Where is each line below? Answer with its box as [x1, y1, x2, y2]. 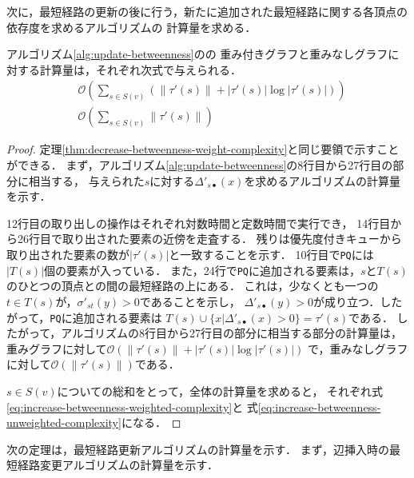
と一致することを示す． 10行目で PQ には [169, 246, 374, 262]
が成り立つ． [313, 293, 380, 309]
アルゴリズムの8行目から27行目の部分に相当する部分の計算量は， [61, 325, 402, 341]
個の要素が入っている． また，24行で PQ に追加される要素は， [44, 261, 361, 278]
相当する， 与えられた [28, 172, 145, 189]
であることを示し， [139, 293, 241, 309]
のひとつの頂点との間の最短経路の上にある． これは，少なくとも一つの [6, 277, 379, 294]
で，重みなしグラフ [307, 340, 408, 357]
